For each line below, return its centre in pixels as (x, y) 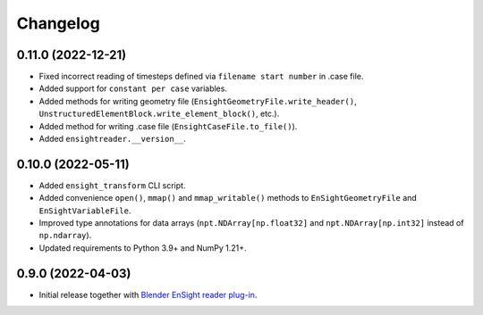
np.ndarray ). (65, 236)
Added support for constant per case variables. (133, 88)
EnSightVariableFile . (85, 211)
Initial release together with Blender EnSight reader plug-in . (148, 294)
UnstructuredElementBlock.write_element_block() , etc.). (159, 114)
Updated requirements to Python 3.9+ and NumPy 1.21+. (143, 248)
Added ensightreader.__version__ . (113, 139)
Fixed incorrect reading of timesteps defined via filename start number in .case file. (201, 77)
